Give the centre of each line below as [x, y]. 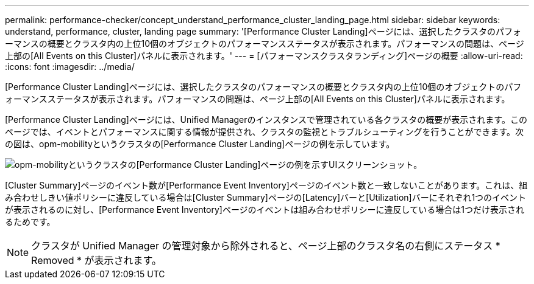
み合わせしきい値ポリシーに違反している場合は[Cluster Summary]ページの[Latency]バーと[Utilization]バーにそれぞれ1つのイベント [266, 197]
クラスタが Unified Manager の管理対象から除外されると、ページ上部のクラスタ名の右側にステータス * [266, 246]
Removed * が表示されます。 [96, 260]
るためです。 [30, 222]
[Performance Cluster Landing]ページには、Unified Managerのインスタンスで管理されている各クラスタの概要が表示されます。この [266, 119]
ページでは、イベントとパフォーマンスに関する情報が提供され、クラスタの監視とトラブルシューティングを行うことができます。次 [265, 132]
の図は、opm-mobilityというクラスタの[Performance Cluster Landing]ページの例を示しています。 [200, 144]
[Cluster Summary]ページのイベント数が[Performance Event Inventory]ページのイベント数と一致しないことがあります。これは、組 [266, 185]
